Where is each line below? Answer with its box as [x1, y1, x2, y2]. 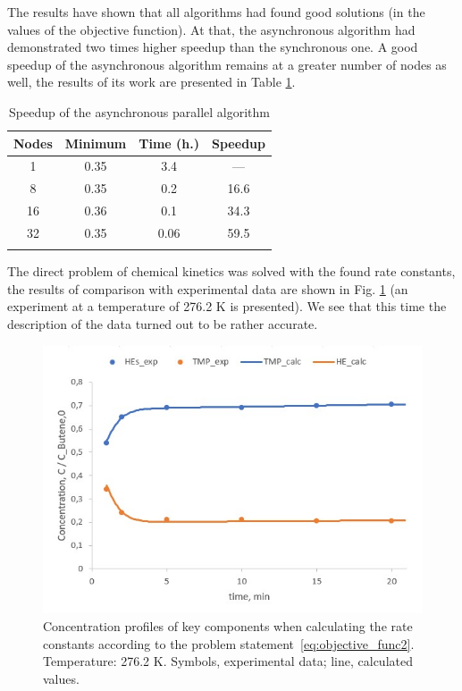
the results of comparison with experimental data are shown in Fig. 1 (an [7, 279, 408, 298]
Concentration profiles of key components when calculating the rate [43, 616, 413, 635]
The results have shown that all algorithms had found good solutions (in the [7, 3, 425, 21]
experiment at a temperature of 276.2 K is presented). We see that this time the [7, 297, 447, 316]
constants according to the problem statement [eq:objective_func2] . [43, 634, 415, 653]
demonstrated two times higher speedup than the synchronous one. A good [7, 38, 418, 56]
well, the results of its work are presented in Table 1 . [7, 72, 296, 91]
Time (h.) [139, 133, 200, 152]
